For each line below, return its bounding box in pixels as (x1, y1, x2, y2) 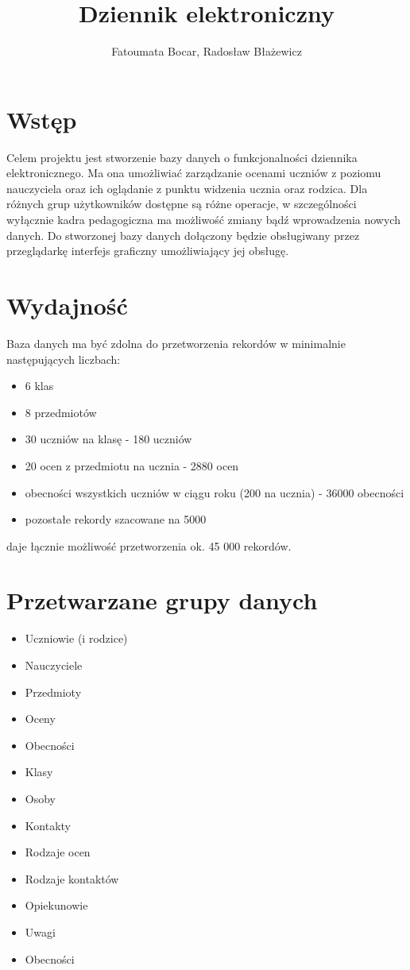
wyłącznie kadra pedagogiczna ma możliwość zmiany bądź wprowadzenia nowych (6, 211, 400, 228)
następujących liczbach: (6, 350, 121, 367)
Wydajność (6, 289, 128, 321)
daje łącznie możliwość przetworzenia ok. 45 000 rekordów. (6, 537, 292, 554)
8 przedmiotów (25, 404, 97, 420)
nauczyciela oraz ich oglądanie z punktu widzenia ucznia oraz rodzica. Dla (6, 180, 368, 196)
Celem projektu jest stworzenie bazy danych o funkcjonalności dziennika (6, 149, 358, 165)
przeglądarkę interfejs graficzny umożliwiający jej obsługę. (6, 242, 289, 259)
